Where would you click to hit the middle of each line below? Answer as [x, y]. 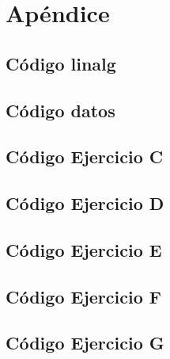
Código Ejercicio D [85, 203]
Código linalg [61, 63]
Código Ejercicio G [85, 343]
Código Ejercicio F [83, 296]
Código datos [60, 110]
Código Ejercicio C [85, 157]
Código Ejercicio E [84, 249]
